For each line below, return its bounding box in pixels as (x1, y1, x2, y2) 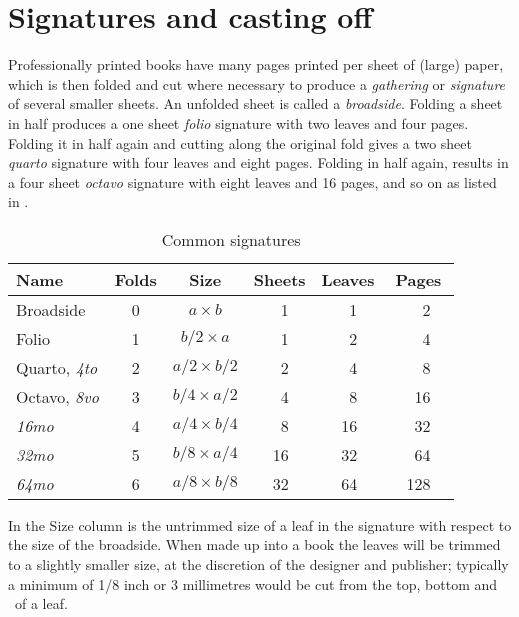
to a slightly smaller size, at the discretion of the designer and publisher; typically (8, 554, 509, 575)
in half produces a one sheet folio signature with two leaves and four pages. (8, 112, 469, 133)
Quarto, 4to (16, 355, 98, 379)
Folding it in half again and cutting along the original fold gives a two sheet (8, 132, 472, 153)
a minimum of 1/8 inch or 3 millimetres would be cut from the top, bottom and (8, 573, 498, 594)
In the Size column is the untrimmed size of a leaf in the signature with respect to (8, 514, 512, 535)
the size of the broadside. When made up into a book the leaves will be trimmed (8, 534, 501, 555)
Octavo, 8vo (16, 384, 99, 408)
